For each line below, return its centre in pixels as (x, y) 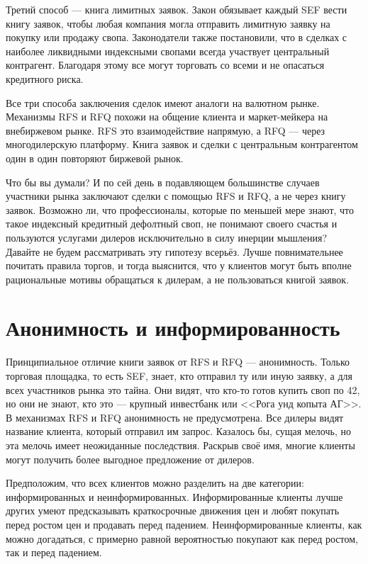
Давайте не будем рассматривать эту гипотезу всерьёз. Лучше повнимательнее (174, 251)
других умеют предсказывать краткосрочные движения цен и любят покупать (173, 511)
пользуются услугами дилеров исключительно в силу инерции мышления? (167, 237)
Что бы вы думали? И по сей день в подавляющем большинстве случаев (163, 182)
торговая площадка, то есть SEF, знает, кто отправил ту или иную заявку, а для (179, 376)
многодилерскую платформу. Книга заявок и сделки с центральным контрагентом (182, 144)
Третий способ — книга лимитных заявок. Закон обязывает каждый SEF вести (177, 9)
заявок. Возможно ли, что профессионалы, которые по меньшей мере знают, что (180, 209)
